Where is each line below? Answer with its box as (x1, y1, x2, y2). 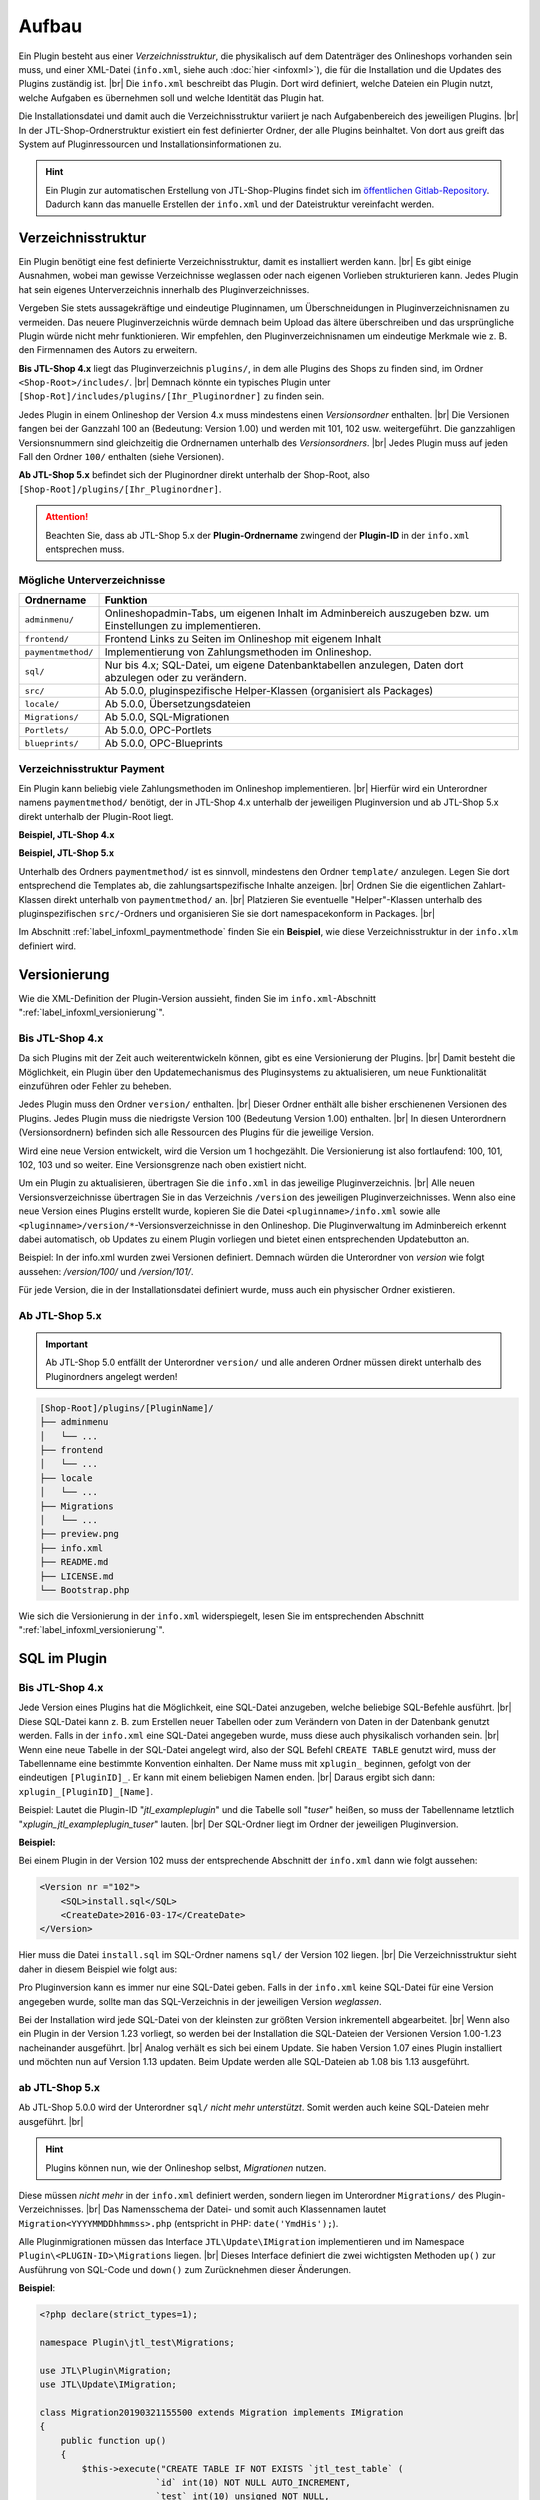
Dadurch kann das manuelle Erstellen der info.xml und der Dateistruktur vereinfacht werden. (45, 198, 435, 210)
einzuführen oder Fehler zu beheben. (18, 1080, 172, 1092)
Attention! (45, 511, 89, 523)
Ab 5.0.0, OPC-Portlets (104, 723, 212, 737)
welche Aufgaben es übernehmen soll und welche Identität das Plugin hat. (18, 91, 325, 104)
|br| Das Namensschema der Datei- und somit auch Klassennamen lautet (85, 2203, 387, 2215)
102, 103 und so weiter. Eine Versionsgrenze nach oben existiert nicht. (18, 1158, 307, 1170)
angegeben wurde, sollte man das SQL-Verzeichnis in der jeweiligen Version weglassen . (18, 1995, 382, 2007)
